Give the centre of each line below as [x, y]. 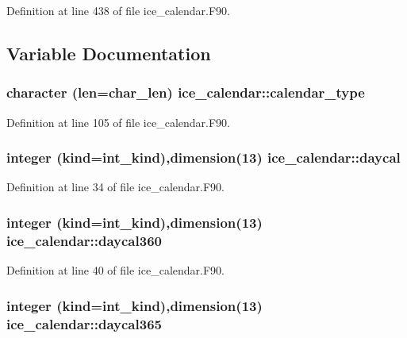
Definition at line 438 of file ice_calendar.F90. [119, 10]
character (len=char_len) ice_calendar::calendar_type [186, 92]
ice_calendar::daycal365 [84, 323]
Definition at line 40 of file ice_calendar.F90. [116, 270]
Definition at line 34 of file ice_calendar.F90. [116, 187]
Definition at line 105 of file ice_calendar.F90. [119, 122]
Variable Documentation [109, 53]
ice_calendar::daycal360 [84, 240]
